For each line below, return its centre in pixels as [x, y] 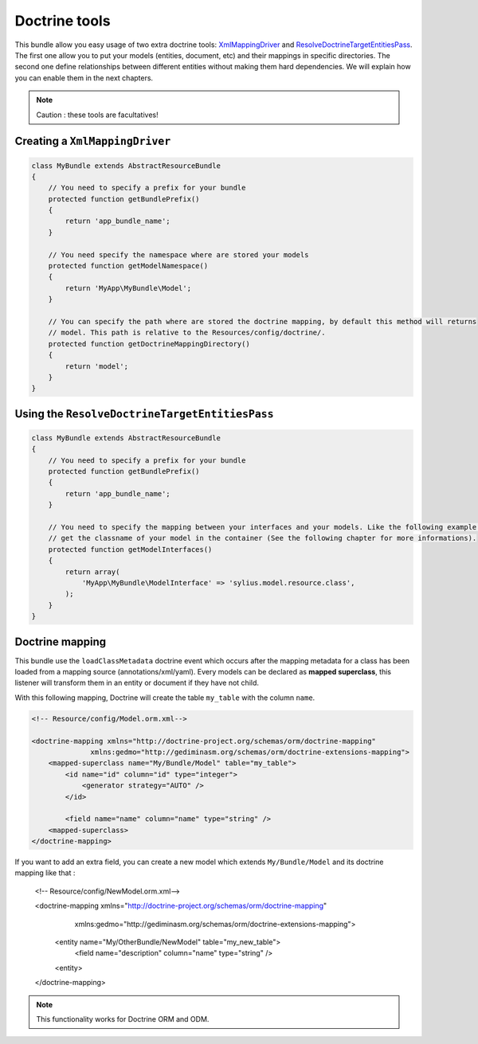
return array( [92, 572]
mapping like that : [45, 873]
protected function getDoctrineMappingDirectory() [149, 344]
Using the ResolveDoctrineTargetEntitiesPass [144, 414]
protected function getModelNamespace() [128, 266]
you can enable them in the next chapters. [84, 78]
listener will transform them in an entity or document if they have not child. [137, 683]
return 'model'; [97, 366]
